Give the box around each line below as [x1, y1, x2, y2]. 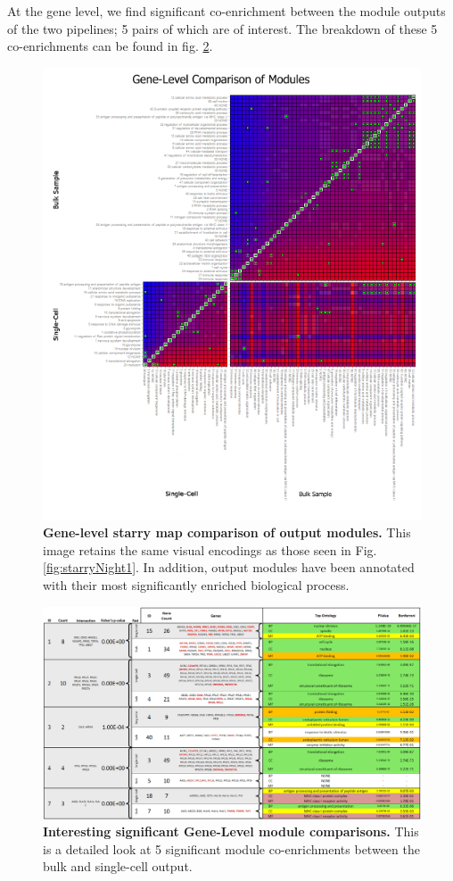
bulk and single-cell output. [43, 857, 193, 876]
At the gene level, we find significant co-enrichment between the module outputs [7, 2, 446, 20]
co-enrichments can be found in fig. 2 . [7, 37, 213, 55]
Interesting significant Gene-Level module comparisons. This [43, 822, 419, 841]
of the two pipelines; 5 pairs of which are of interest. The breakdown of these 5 [7, 19, 438, 37]
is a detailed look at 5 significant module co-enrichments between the [43, 839, 420, 858]
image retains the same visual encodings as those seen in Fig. [43, 540, 377, 559]
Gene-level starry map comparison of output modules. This [43, 523, 411, 542]
